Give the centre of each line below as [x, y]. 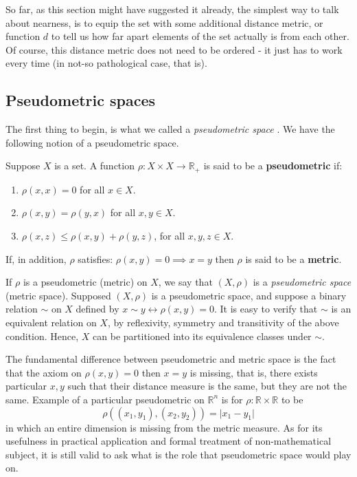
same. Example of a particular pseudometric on [105, 399]
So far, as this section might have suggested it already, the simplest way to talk [172, 9]
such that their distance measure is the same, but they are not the [207, 386]
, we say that [185, 282]
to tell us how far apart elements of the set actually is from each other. [200, 36]
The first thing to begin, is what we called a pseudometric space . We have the [170, 129]
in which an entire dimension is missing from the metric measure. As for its [164, 427]
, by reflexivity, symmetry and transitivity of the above [223, 322]
